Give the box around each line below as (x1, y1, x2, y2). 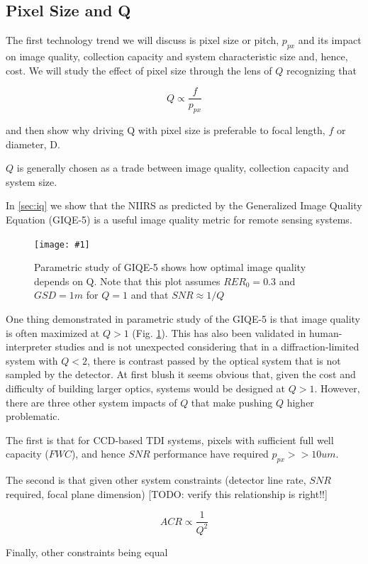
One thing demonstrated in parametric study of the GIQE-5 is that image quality (6, 311, 360, 326)
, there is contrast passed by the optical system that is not (87, 353, 341, 367)
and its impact (298, 33, 362, 48)
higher (286, 394, 314, 409)
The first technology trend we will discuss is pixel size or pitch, (6, 33, 279, 48)
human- (309, 325, 342, 340)
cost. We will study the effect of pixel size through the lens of (6, 62, 272, 77)
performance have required (153, 446, 269, 461)
